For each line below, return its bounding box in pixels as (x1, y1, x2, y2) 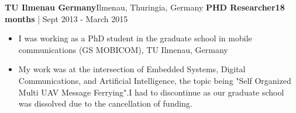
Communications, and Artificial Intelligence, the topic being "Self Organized (18, 74, 291, 86)
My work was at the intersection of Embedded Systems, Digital (18, 63, 246, 75)
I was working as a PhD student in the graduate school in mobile (18, 32, 252, 44)
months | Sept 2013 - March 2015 (5, 12, 128, 24)
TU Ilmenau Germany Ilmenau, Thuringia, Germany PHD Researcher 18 (5, 1, 285, 13)
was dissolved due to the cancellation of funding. (18, 97, 192, 110)
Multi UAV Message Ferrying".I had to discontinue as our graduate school (18, 86, 284, 98)
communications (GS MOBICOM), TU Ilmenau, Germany (18, 43, 228, 55)
